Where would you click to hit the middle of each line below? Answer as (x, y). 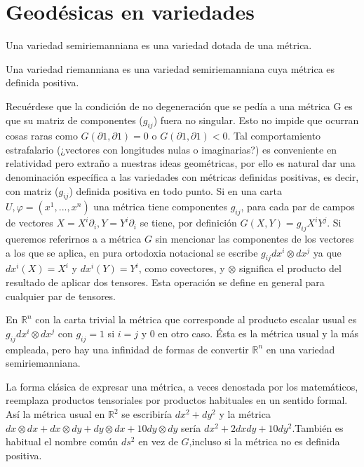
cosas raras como (42, 136)
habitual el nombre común (62, 441)
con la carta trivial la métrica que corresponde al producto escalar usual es (196, 319)
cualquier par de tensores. (61, 296)
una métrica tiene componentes (160, 207)
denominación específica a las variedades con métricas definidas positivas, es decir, (182, 177)
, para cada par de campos (298, 207)
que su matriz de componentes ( (74, 120)
